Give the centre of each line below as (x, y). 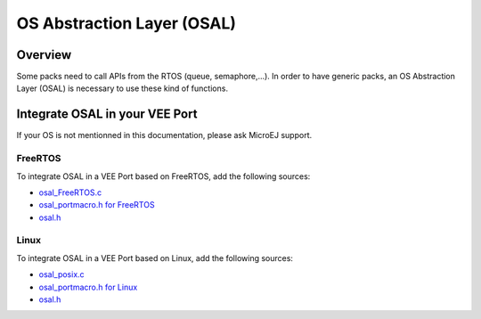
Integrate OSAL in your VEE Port (107, 115)
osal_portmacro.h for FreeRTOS (97, 205)
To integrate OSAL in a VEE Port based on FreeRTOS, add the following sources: (163, 176)
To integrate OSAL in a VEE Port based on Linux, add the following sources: (155, 258)
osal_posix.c (61, 274)
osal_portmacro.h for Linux (88, 287)
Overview (44, 55)
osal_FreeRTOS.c (70, 192)
